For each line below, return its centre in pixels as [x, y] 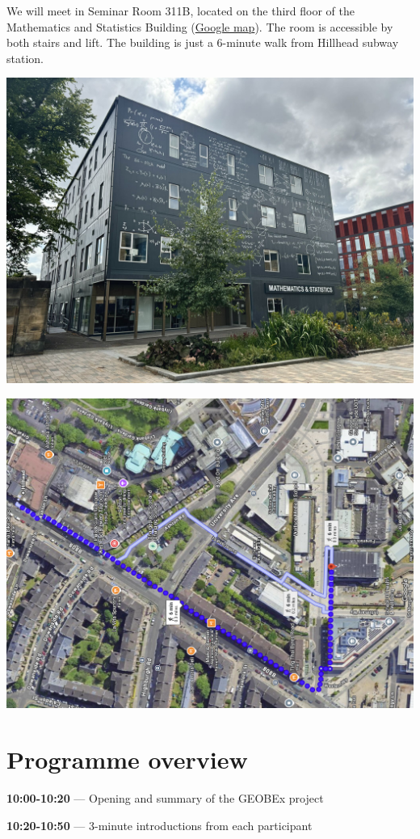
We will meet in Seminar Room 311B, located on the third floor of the [181, 11]
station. [25, 58]
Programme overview [127, 759]
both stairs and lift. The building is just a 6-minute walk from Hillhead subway [203, 42]
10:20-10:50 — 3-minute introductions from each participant [160, 825]
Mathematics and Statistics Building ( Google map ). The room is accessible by [200, 26]
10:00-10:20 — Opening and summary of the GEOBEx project [165, 798]
